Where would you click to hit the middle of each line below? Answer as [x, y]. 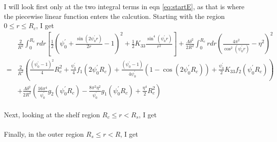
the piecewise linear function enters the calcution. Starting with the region [114, 16]
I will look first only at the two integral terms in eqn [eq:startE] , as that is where [124, 6]
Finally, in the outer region [44, 134]
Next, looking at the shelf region [52, 114]
